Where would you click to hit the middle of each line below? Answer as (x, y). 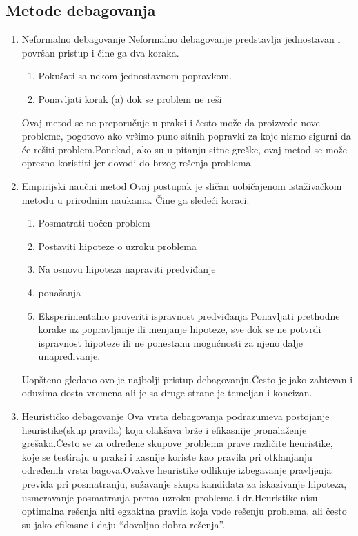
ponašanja (60, 292)
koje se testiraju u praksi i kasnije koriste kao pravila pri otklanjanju (167, 456)
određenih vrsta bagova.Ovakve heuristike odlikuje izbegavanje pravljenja (177, 470)
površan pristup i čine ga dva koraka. (100, 52)
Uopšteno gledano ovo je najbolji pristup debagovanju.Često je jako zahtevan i (187, 379)
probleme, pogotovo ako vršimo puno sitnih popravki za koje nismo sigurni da (186, 136)
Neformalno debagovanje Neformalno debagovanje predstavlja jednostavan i (181, 39)
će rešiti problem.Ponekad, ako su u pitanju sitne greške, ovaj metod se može (185, 149)
